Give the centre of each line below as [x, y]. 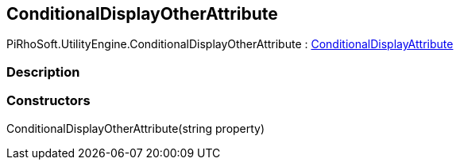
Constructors [48, 101]
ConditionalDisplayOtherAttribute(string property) [136, 128]
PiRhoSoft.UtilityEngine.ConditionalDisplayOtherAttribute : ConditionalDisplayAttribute [230, 44]
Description [43, 72]
